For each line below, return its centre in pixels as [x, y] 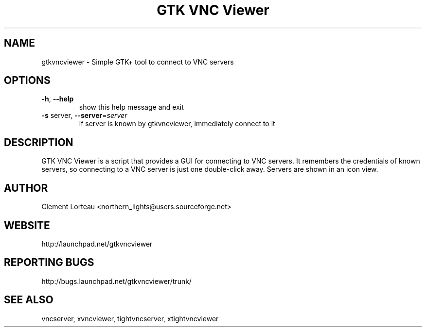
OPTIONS [27, 81]
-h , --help [58, 99]
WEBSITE [27, 225]
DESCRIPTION [39, 142]
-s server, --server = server [84, 116]
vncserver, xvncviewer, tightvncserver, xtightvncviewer [130, 318]
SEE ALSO [29, 300]
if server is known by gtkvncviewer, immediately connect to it [177, 124]
